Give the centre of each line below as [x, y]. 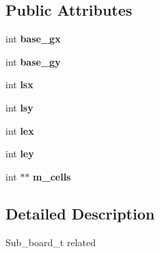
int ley [20, 154]
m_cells [52, 176]
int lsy [19, 107]
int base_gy [33, 61]
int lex [20, 130]
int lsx [19, 84]
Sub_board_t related [51, 242]
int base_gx [33, 39]
